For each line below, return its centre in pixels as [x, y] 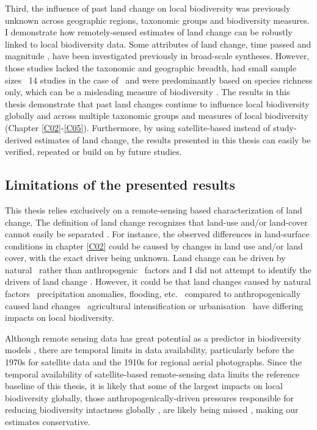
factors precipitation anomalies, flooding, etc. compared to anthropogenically [153, 294]
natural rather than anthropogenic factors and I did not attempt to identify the [158, 269]
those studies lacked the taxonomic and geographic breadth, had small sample [151, 67]
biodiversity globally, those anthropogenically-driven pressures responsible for [149, 397]
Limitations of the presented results [120, 185]
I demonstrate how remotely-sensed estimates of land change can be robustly [149, 32]
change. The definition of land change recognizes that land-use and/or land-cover [156, 222]
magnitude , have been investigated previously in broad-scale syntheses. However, [157, 56]
